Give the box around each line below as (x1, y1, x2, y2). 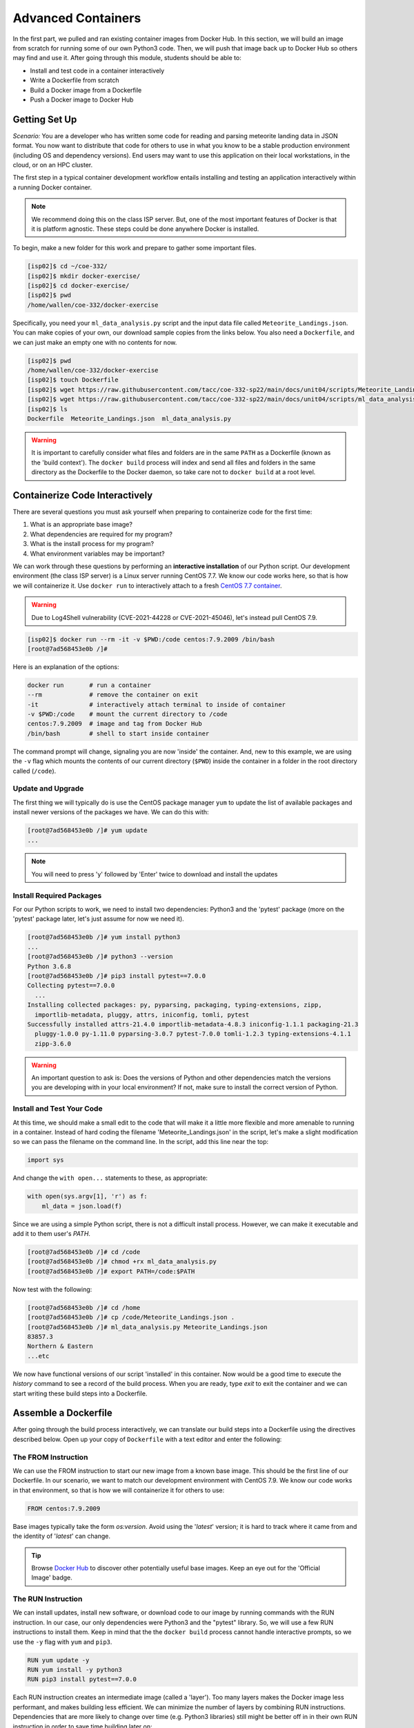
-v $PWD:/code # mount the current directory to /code (27, 711, 228, 718)
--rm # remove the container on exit (27, 691, 199, 699)
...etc (27, 1352, 50, 1360)
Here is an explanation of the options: (12, 662, 120, 670)
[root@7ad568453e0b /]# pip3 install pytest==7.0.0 (27, 972, 206, 979)
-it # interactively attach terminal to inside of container (27, 700, 286, 708)
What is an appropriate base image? (30, 520, 132, 529)
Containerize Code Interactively (12, 489, 153, 501)
